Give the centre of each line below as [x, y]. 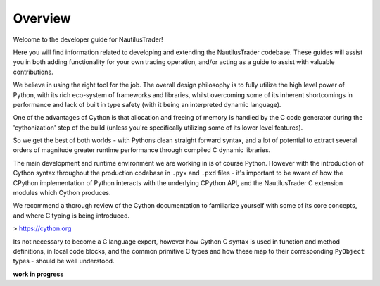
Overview [42, 18]
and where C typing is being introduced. [71, 216]
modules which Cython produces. [62, 193]
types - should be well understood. [64, 261]
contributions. [33, 72]
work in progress [38, 274]
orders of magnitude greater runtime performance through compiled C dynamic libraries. [142, 150]
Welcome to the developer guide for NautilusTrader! [88, 39]
